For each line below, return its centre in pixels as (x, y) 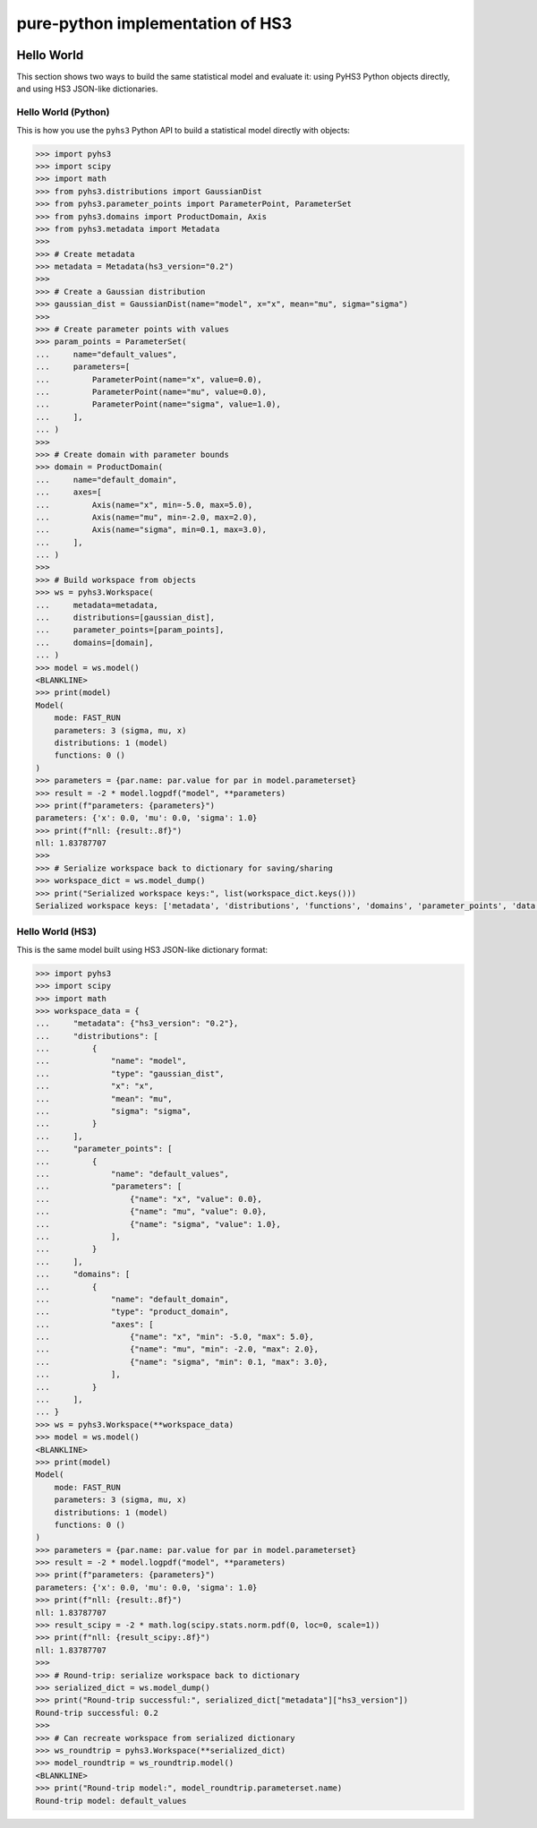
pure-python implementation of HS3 (154, 23)
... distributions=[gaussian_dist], (125, 618)
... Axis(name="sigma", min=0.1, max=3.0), (151, 530)
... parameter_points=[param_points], (130, 630)
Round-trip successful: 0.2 (97, 1712)
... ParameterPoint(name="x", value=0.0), (149, 379)
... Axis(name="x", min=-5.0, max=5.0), (144, 505)
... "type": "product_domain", (132, 1312)
